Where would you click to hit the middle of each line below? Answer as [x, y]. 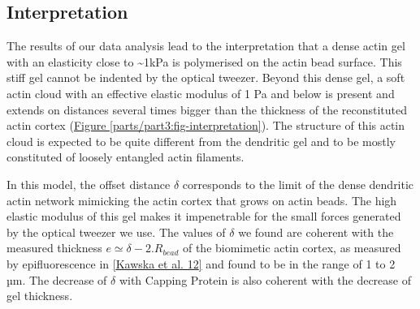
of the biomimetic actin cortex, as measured [292, 248]
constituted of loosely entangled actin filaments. [126, 157]
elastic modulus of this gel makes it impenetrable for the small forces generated [204, 216]
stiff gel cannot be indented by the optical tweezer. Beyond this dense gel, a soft [206, 77]
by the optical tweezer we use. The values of [116, 232]
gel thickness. [40, 296]
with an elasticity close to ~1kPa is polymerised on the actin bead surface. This [204, 61]
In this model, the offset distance [89, 184]
